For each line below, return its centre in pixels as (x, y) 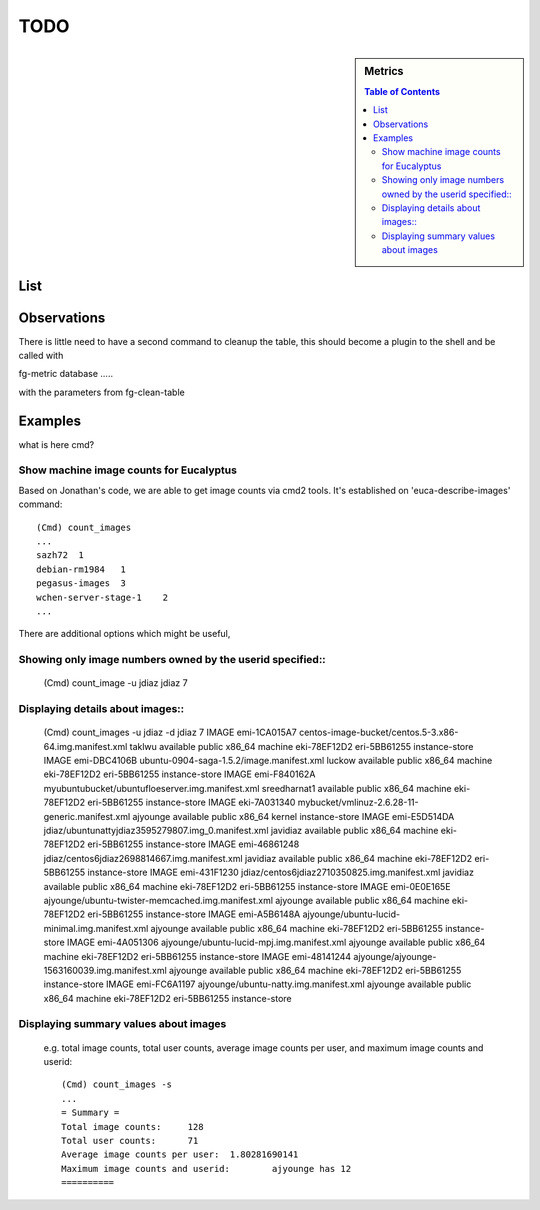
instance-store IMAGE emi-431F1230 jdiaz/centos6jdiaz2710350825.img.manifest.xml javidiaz (281, 872)
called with (41, 355)
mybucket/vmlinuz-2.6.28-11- (358, 802)
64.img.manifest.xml (85, 746)
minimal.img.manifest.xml (96, 928)
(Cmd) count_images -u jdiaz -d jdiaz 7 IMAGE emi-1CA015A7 (170, 732)
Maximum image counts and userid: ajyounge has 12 (206, 1168)
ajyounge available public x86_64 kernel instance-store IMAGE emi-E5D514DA (293, 816)
